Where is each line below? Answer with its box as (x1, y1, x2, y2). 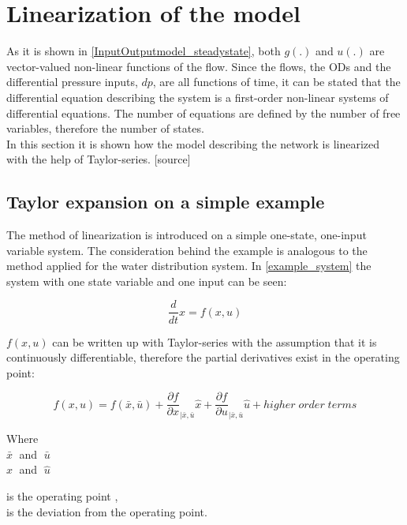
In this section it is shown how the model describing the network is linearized (6, 135, 380, 152)
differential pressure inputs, (6, 73, 138, 90)
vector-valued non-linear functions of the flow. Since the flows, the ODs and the (6, 58, 391, 74)
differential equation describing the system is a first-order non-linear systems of (6, 88, 389, 105)
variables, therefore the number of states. (6, 120, 204, 137)
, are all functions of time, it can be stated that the (152, 73, 401, 90)
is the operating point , (6, 487, 118, 504)
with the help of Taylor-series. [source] (6, 151, 191, 167)
